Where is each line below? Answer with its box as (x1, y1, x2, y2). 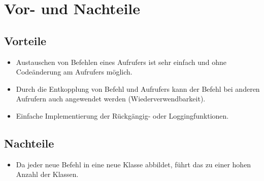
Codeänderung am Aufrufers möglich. (16, 66, 133, 77)
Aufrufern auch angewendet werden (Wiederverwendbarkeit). (16, 93, 206, 104)
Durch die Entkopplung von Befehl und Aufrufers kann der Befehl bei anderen (16, 83, 260, 94)
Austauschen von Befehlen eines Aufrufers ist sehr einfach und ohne (16, 56, 226, 67)
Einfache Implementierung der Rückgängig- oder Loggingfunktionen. (16, 110, 229, 121)
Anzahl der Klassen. (16, 169, 79, 179)
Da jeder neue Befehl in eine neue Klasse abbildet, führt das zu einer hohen (16, 159, 251, 169)
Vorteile (4, 32, 47, 48)
